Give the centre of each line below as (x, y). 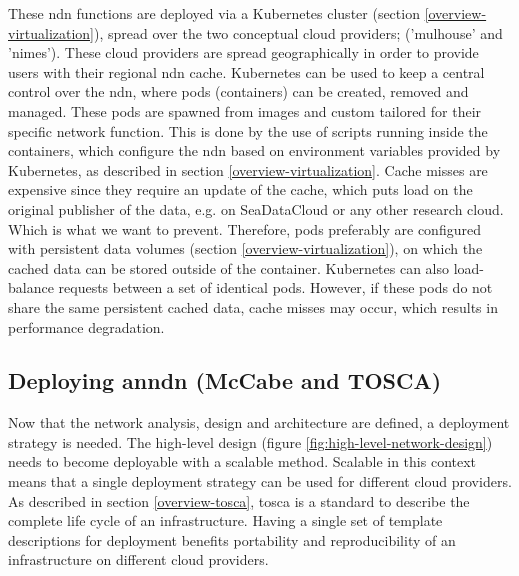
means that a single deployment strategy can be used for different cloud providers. (260, 481)
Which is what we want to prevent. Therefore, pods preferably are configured (244, 228)
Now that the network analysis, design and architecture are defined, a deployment (259, 422)
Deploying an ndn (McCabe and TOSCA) (225, 380)
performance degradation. (86, 326)
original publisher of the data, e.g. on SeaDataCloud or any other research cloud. (256, 208)
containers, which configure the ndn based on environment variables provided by (254, 150)
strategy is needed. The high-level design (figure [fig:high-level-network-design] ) (250, 441)
